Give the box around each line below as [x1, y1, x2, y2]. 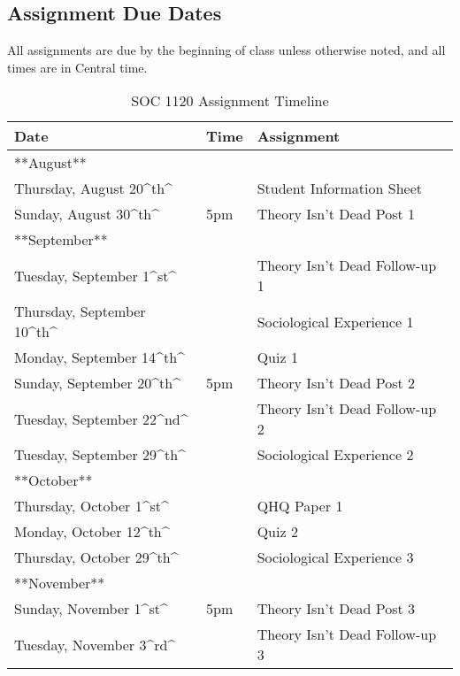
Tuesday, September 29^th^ [14, 444, 186, 465]
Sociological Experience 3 [257, 547, 414, 568]
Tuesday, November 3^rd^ [14, 634, 176, 655]
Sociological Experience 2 [257, 444, 414, 465]
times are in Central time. [7, 58, 148, 76]
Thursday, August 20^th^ [14, 178, 172, 199]
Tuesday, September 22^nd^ [14, 408, 188, 429]
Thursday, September [14, 301, 146, 322]
